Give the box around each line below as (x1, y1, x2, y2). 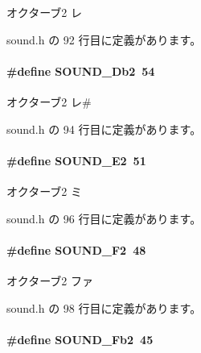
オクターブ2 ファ (6, 272, 93, 289)
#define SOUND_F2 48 (6, 241, 146, 258)
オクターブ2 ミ (6, 182, 82, 199)
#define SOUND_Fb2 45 (6, 330, 154, 347)
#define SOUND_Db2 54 (6, 62, 155, 79)
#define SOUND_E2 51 (6, 152, 146, 168)
